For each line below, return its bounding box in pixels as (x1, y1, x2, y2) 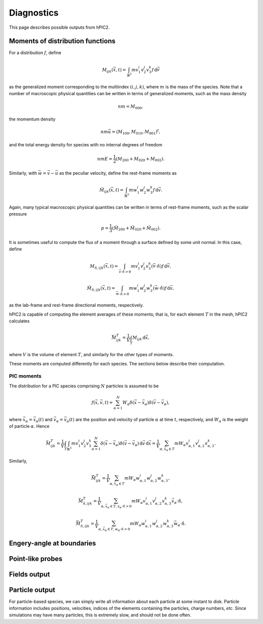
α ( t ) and (36, 416, 53, 423)
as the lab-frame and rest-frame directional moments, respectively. (9, 302, 144, 308)
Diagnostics (9, 7, 59, 18)
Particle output (9, 585, 56, 594)
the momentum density (9, 116, 56, 122)
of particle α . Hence (9, 423, 50, 429)
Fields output (9, 570, 50, 578)
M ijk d (132, 335, 146, 342)
